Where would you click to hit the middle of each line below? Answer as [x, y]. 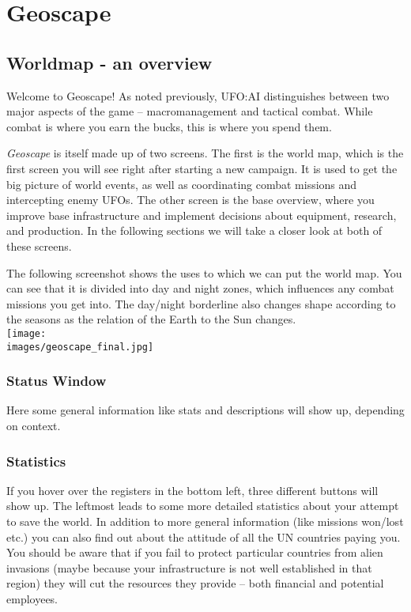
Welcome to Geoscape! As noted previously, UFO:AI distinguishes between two [198, 95]
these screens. [39, 246]
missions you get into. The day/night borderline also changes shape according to [201, 303]
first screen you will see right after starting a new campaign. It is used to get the [202, 168]
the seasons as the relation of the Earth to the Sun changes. [151, 319]
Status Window [57, 381]
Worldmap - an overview [109, 62]
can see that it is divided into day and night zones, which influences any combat [200, 288]
